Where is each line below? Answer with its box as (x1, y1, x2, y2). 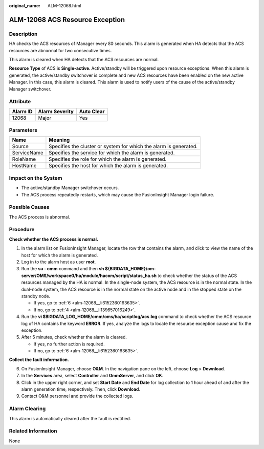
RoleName (12, 156, 36, 163)
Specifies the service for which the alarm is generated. (48, 150, 175, 156)
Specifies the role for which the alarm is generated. (48, 156, 167, 163)
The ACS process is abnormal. (9, 214, 70, 220)
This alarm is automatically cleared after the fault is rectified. (9, 415, 132, 421)
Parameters (9, 127, 38, 134)
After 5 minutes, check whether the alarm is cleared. (21, 334, 127, 340)
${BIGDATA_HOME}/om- (105, 266, 156, 272)
